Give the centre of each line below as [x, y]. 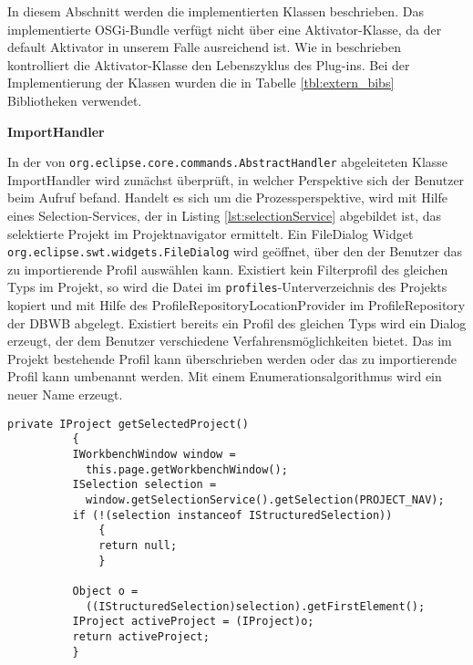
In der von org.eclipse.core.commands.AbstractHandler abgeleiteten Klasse [228, 162]
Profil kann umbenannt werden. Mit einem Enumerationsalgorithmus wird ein [225, 376]
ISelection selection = [144, 485]
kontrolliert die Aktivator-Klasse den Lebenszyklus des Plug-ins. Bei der [209, 64]
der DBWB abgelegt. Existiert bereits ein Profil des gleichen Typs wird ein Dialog [237, 322]
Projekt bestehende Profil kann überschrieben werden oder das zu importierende [232, 358]
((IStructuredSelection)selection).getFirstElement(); [255, 606]
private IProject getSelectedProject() [128, 424]
